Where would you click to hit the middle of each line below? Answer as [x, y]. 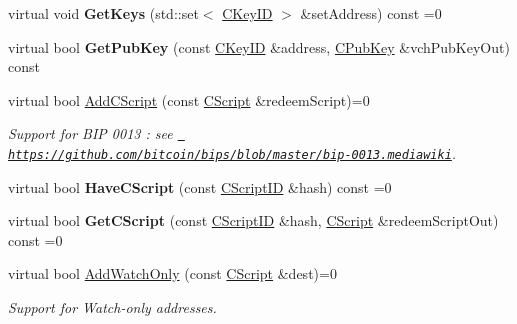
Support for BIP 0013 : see [90, 133]
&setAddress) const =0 [371, 13]
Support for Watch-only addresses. [112, 307]
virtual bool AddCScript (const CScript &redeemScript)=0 [189, 99]
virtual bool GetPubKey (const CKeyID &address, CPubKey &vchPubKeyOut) [259, 46]
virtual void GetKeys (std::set [103, 13]
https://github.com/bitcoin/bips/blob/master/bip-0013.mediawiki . [232, 153]
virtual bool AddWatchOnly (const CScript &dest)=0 [172, 273]
